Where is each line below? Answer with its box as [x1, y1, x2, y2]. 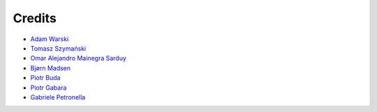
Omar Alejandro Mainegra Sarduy [30, 54, 127, 63]
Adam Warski [30, 35, 69, 43]
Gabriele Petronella [30, 93, 86, 101]
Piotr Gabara [30, 83, 67, 92]
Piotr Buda [30, 74, 61, 82]
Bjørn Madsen [30, 63, 71, 72]
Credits [13, 10, 57, 26]
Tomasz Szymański [30, 44, 87, 52]
